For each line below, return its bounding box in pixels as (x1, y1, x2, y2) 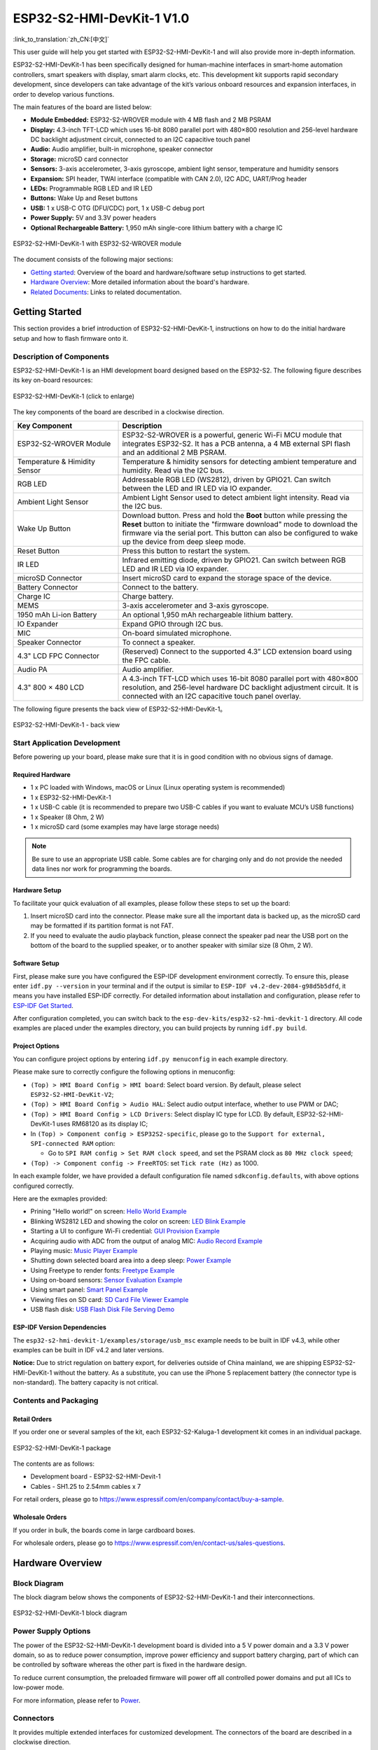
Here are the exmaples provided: (13, 1194, 108, 1203)
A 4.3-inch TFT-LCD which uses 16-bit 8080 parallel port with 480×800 (122, 673, 358, 683)
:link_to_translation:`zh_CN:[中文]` (13, 35, 110, 43)
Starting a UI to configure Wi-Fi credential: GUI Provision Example (30, 1227, 220, 1235)
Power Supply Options (13, 1626, 91, 1636)
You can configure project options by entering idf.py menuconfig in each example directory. (13, 1054, 288, 1063)
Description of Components (13, 351, 110, 361)
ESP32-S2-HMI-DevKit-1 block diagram (13, 1609, 127, 1617)
